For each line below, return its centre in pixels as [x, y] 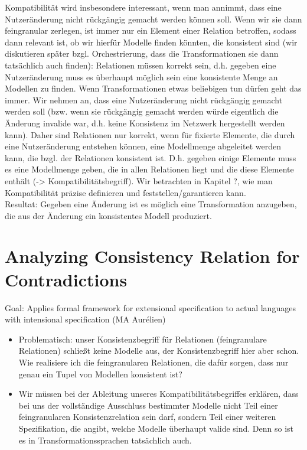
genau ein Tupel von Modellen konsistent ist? [100, 374]
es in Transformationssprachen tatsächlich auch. [105, 440]
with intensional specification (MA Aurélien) [85, 319]
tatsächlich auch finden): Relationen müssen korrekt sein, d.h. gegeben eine [141, 65]
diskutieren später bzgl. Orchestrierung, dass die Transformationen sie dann [142, 53]
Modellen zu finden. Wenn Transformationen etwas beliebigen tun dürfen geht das [153, 88]
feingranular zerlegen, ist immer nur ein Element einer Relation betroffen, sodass [151, 30]
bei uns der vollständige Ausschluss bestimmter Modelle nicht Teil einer [148, 405]
